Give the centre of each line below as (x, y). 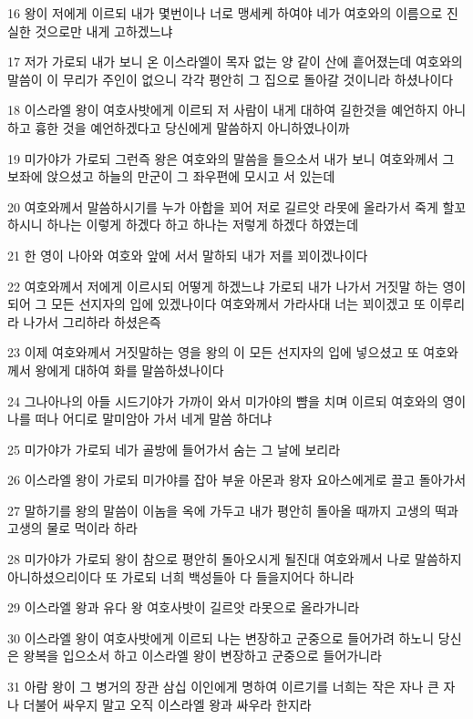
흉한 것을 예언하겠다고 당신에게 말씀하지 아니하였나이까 (192, 127)
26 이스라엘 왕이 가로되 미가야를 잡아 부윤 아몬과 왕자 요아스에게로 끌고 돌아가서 (237, 480)
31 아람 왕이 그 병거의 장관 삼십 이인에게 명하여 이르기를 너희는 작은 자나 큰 (223, 687)
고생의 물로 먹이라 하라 (72, 528)
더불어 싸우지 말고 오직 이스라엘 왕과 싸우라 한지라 (167, 704)
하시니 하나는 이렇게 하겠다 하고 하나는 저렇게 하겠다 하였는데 (183, 225)
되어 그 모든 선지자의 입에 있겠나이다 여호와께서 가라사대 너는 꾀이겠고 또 (216, 304)
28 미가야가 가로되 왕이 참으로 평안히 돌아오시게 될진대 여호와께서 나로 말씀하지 (235, 559)
